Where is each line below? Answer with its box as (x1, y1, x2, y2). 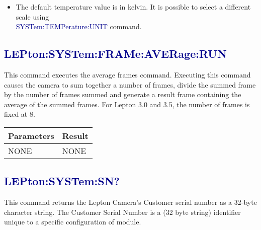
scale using (16, 11, 49, 22)
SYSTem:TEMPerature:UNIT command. (16, 21, 142, 32)
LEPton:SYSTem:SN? (4, 173, 120, 189)
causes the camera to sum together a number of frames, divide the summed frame (4, 79, 256, 90)
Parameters (8, 129, 54, 141)
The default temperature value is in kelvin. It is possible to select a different (16, 2, 251, 12)
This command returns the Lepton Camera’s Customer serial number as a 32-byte (4, 197, 257, 207)
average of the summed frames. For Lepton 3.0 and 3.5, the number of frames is (4, 99, 250, 109)
